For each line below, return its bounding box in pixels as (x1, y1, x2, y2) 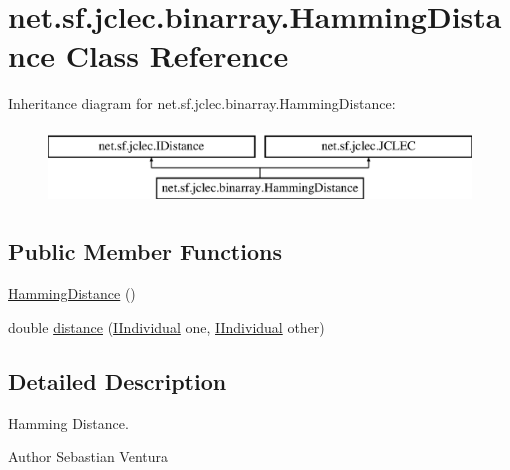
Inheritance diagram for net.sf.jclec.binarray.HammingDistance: (8, 93, 396, 114)
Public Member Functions (8, 236, 282, 267)
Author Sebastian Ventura (8, 446, 169, 467)
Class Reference (65, 35, 289, 76)
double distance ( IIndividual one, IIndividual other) (8, 316, 325, 337)
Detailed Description (8, 365, 227, 396)
